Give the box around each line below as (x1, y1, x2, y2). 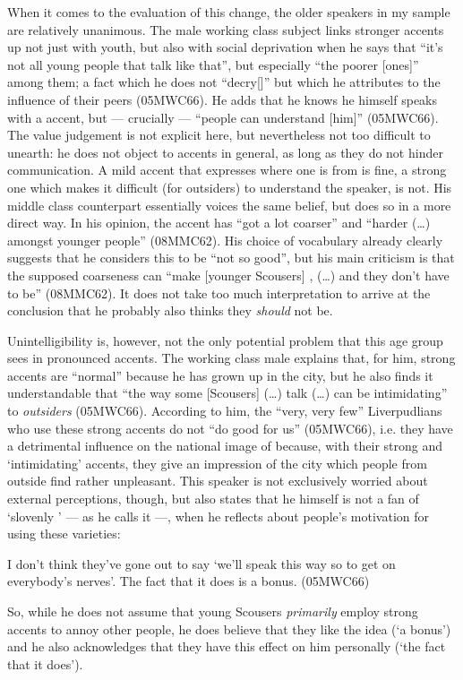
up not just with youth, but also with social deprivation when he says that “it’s (7, 38, 443, 56)
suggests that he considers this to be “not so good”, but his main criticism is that (7, 248, 455, 267)
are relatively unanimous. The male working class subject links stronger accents (7, 20, 444, 39)
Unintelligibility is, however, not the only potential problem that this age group (7, 331, 443, 349)
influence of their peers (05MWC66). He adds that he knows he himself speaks (7, 90, 438, 108)
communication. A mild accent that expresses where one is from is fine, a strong (7, 160, 447, 179)
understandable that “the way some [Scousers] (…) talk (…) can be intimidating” (7, 383, 448, 402)
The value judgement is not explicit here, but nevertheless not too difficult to (7, 125, 431, 144)
